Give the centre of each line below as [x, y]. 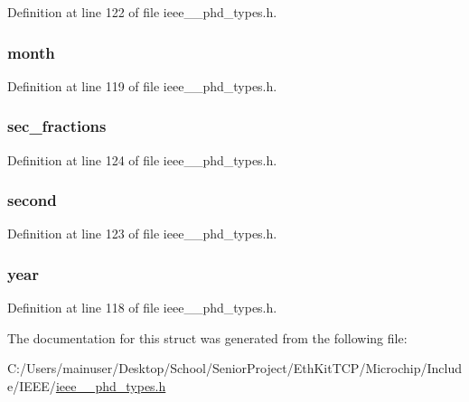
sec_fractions [57, 126]
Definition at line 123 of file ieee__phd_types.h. [142, 234]
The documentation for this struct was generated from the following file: [207, 337]
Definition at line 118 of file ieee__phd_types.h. [142, 308]
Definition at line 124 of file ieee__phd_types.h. [142, 159]
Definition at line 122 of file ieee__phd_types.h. [142, 12]
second [32, 200]
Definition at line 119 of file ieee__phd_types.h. [142, 85]
